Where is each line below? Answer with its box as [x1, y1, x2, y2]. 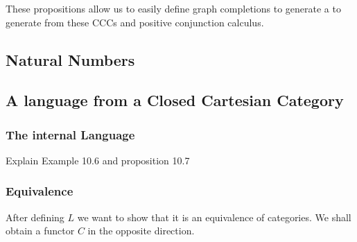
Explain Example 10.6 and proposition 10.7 [6, 153, 190, 167]
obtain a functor [6, 223, 75, 238]
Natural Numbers [6, 49, 135, 70]
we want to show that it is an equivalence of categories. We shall [77, 209, 351, 224]
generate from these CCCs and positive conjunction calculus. [6, 15, 264, 29]
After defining [6, 209, 64, 224]
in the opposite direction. [87, 223, 195, 238]
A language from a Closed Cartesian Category [6, 89, 344, 111]
